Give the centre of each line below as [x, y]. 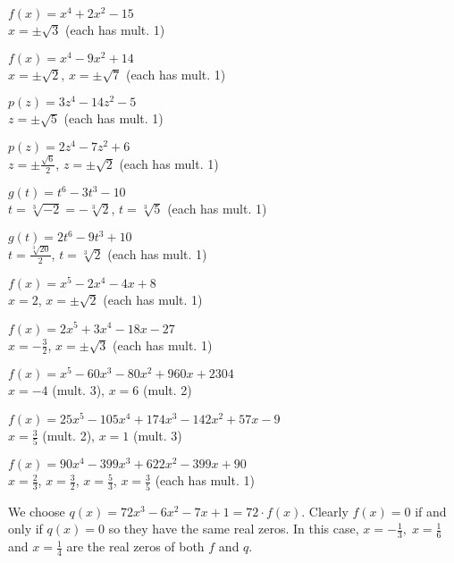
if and [431, 511]
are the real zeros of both [135, 546]
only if [25, 529]
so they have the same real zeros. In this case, [234, 529]
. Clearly [325, 511]
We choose [37, 511]
